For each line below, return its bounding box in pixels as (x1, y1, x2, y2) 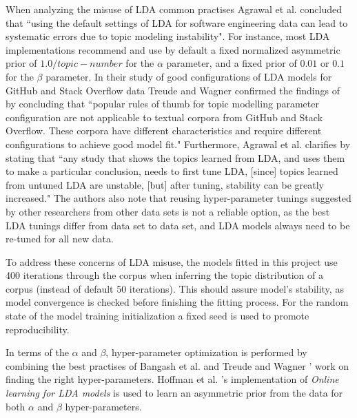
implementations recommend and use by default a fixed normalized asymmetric (6, 42, 340, 56)
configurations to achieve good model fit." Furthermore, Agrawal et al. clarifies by (6, 136, 351, 151)
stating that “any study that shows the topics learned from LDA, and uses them (6, 150, 345, 165)
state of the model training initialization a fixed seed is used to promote (6, 309, 309, 323)
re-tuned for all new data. (6, 231, 114, 246)
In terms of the (6, 345, 69, 359)
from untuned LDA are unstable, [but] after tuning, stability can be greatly (6, 177, 324, 191)
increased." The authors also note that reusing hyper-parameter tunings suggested (6, 191, 351, 205)
